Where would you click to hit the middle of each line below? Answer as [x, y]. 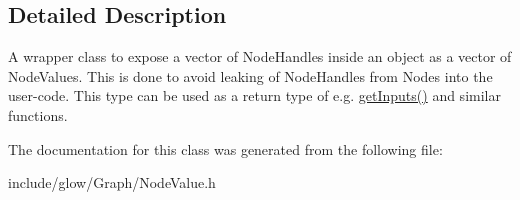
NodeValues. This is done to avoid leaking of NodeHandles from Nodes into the [250, 75]
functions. [38, 114]
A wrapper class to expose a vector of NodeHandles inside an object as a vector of [260, 56]
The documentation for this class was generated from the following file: [225, 148]
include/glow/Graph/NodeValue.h [112, 182]
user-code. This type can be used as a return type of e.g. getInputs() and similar [254, 95]
